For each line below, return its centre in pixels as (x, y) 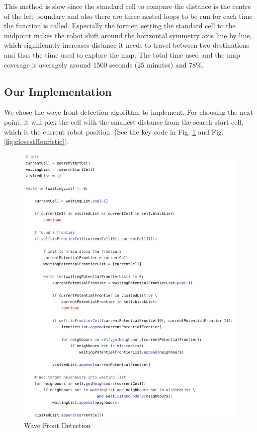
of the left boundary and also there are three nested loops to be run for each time (128, 16)
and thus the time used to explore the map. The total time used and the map (122, 54)
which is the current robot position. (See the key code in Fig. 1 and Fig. (114, 131)
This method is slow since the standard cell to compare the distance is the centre (128, 6)
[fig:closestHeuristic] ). (37, 141)
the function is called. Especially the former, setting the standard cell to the (120, 26)
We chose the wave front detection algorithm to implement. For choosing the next (128, 112)
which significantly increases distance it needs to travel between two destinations (127, 45)
